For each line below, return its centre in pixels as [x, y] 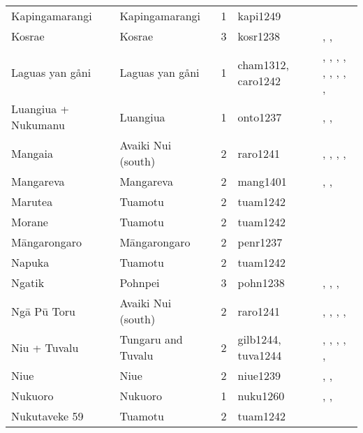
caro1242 [259, 80]
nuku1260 [261, 396]
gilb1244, [259, 339]
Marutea [32, 201]
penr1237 [260, 242]
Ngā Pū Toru [43, 311]
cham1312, [263, 64]
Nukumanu [38, 125]
